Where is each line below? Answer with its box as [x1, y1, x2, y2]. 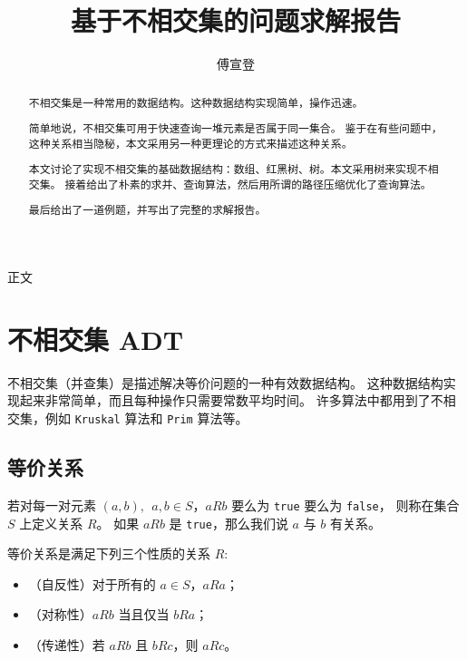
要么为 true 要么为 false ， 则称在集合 [231, 495, 460, 514]
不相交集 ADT [7, 320, 184, 357]
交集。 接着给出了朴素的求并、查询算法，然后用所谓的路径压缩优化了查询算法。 [28, 176, 432, 191]
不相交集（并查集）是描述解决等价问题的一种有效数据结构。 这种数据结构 [7, 373, 443, 392]
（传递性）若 [28, 635, 105, 654]
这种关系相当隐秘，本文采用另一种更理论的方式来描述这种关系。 [28, 135, 353, 150]
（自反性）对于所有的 [28, 574, 156, 593]
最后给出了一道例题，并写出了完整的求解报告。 [28, 202, 267, 218]
